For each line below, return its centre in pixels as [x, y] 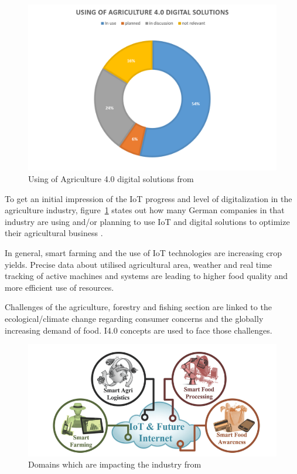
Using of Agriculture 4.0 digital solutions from [111, 178]
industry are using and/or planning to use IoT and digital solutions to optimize [147, 221]
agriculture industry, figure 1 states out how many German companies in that [145, 210]
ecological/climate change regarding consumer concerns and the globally [134, 318]
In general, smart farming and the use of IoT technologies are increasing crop [144, 252]
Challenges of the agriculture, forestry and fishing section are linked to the [138, 307]
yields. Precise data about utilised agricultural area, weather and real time [139, 264]
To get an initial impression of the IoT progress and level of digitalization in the [148, 198]
